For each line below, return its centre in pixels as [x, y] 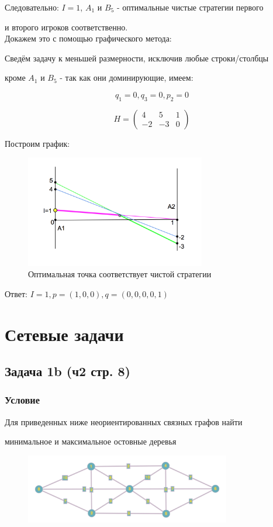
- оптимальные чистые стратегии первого [190, 7]
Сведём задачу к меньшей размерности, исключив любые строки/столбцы [137, 58]
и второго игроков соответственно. [66, 27]
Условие [22, 400]
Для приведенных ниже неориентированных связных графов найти [124, 421]
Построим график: [37, 143]
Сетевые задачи [64, 334]
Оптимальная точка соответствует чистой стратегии [120, 274]
